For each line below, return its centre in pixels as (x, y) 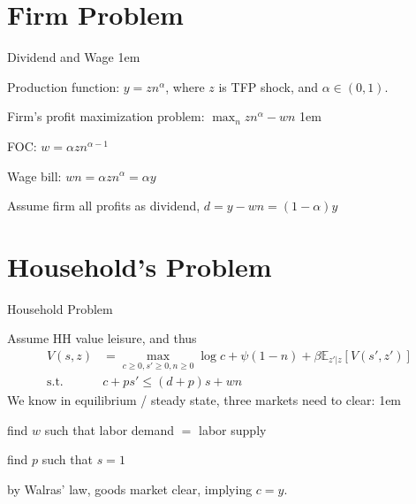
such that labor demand (110, 429)
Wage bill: (34, 176)
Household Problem (60, 308)
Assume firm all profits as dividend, (104, 206)
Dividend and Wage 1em (74, 57)
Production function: (64, 86)
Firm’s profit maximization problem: (106, 116)
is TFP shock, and (269, 86)
